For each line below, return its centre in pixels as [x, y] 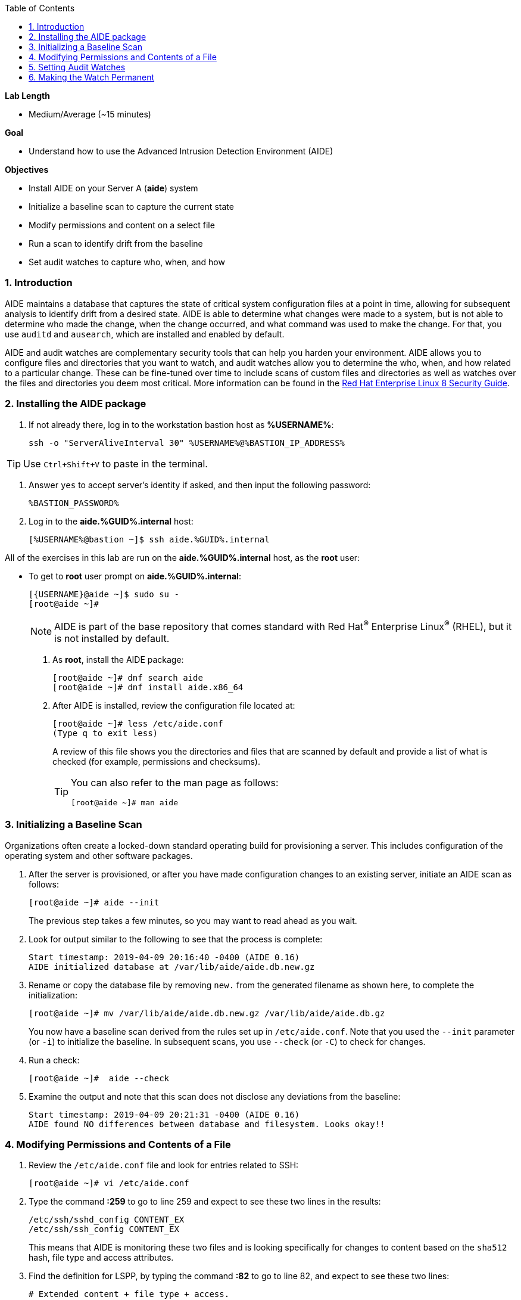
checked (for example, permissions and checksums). [156, 761]
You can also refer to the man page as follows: [175, 782]
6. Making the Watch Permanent [92, 77]
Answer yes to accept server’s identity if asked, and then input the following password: [200, 485]
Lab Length [27, 96]
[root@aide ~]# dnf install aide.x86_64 [148, 687]
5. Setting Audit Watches [77, 67]
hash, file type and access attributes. [101, 1258]
